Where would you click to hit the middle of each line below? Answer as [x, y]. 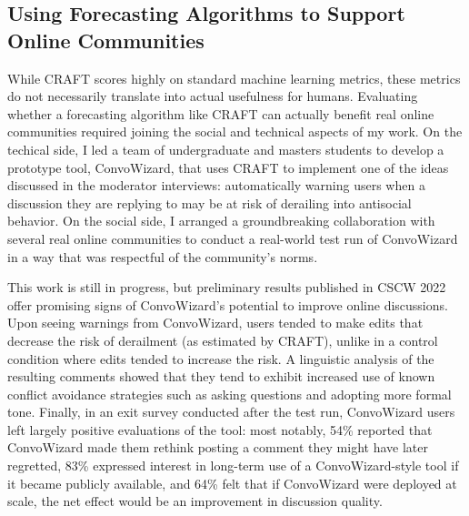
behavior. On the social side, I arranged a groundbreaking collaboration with [221, 221]
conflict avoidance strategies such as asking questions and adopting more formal [230, 394]
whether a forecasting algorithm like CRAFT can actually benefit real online [221, 113]
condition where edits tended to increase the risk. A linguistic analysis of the [221, 358]
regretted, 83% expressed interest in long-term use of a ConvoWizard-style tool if [233, 465]
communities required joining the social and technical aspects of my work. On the [235, 132]
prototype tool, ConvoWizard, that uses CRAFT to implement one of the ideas [228, 167]
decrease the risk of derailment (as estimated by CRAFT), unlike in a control [223, 340]
